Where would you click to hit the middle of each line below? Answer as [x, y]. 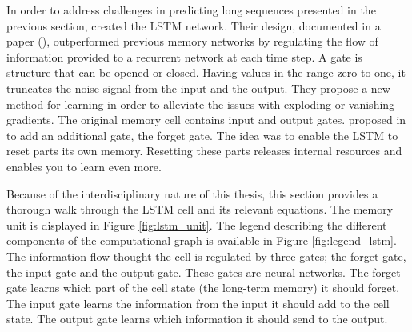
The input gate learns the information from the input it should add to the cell [198, 303]
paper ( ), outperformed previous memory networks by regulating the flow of [192, 41]
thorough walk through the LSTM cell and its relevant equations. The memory [200, 209]
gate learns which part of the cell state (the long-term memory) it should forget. [203, 288]
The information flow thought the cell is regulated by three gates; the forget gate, [206, 256]
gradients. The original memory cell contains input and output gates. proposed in [206, 120]
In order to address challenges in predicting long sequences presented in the [191, 10]
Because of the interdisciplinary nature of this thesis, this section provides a [192, 193]
